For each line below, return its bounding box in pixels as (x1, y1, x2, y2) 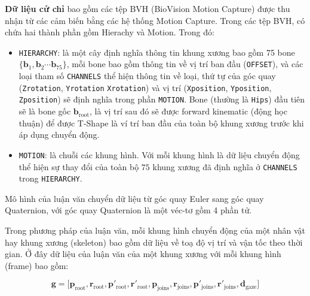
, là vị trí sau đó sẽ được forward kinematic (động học (90, 105, 287, 117)
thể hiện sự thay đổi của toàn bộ (19, 160, 139, 173)
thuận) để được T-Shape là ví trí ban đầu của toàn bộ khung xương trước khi (19, 116, 304, 129)
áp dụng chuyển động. (19, 128, 100, 141)
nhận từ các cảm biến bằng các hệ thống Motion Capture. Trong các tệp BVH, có (5, 14, 305, 26)
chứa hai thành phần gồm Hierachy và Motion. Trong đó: (5, 26, 214, 38)
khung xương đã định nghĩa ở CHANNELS (152, 160, 297, 173)
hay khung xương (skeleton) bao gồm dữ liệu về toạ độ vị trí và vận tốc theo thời (5, 235, 303, 248)
